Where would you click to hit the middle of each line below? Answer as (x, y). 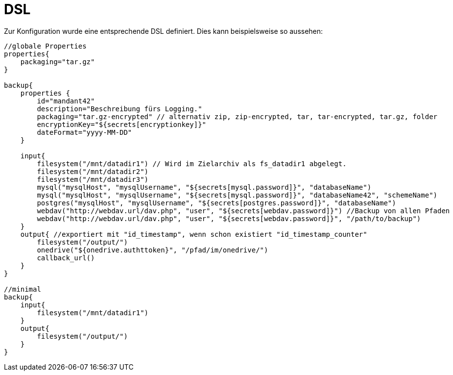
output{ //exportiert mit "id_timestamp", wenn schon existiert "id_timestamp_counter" (194, 234)
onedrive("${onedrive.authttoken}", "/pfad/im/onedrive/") (153, 250)
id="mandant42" (66, 101)
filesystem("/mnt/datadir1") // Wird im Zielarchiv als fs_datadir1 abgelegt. (192, 163)
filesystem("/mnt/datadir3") (93, 179)
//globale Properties (45, 46)
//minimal (23, 289)
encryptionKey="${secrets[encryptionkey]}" (122, 124)
